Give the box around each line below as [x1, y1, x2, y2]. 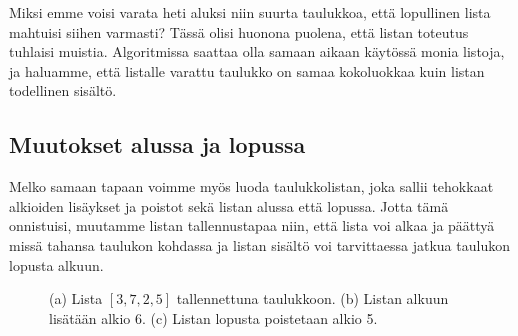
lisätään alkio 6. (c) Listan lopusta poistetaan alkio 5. [49, 307, 378, 328]
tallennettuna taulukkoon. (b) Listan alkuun [176, 288, 449, 309]
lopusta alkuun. [9, 254, 104, 275]
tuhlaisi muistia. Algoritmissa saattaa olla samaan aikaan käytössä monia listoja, [9, 41, 505, 62]
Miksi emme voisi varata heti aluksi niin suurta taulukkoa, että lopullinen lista [9, 2, 491, 22]
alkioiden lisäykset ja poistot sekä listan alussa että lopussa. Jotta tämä [9, 195, 449, 216]
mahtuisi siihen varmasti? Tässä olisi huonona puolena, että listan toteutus [9, 21, 469, 42]
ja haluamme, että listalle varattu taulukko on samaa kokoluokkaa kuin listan [9, 60, 485, 81]
